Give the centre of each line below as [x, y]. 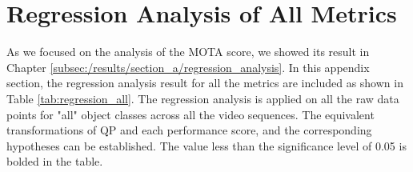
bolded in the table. [55, 161]
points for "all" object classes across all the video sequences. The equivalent [190, 114]
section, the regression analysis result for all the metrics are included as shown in [205, 83]
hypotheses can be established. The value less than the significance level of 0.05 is [206, 145]
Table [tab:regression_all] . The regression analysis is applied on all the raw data [203, 98]
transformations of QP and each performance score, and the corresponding [189, 130]
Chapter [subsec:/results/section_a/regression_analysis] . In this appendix [188, 67]
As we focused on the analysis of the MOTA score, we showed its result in [188, 52]
